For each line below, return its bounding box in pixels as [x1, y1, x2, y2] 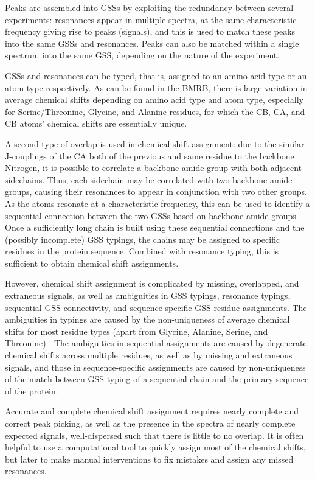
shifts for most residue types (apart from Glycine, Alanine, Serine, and [5, 324, 268, 337]
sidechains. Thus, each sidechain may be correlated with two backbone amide [5, 173, 292, 186]
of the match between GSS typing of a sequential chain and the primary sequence [5, 372, 309, 385]
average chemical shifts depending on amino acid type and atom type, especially [5, 93, 304, 106]
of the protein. [5, 384, 58, 397]
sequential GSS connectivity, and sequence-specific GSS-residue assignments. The [5, 301, 307, 313]
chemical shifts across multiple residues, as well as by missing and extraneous [5, 349, 292, 362]
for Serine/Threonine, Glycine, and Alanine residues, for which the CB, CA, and [5, 105, 305, 117]
